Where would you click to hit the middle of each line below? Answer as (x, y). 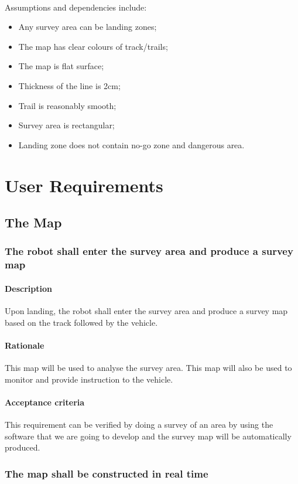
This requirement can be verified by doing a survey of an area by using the (139, 425)
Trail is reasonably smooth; (67, 105)
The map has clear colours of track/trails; (93, 46)
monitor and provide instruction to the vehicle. (89, 379)
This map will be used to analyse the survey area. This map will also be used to (148, 368)
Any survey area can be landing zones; (88, 27)
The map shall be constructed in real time (107, 473)
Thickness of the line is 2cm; (69, 85)
